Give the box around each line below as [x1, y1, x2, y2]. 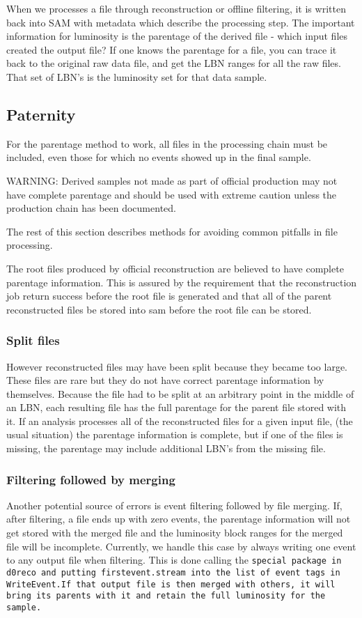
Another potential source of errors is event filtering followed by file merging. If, [6, 497, 343, 512]
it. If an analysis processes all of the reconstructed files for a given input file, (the [6, 413, 353, 428]
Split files [6, 332, 60, 349]
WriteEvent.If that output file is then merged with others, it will [6, 579, 336, 589]
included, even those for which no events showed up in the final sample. [6, 150, 311, 164]
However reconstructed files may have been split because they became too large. [6, 359, 347, 373]
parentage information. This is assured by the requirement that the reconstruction [6, 275, 357, 289]
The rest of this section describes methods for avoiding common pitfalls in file [6, 224, 338, 238]
